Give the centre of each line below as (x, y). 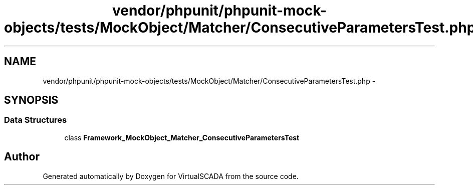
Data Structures (36, 120)
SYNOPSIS (31, 100)
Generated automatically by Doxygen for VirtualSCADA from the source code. (171, 176)
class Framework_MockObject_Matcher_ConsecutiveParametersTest (182, 137)
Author (22, 157)
